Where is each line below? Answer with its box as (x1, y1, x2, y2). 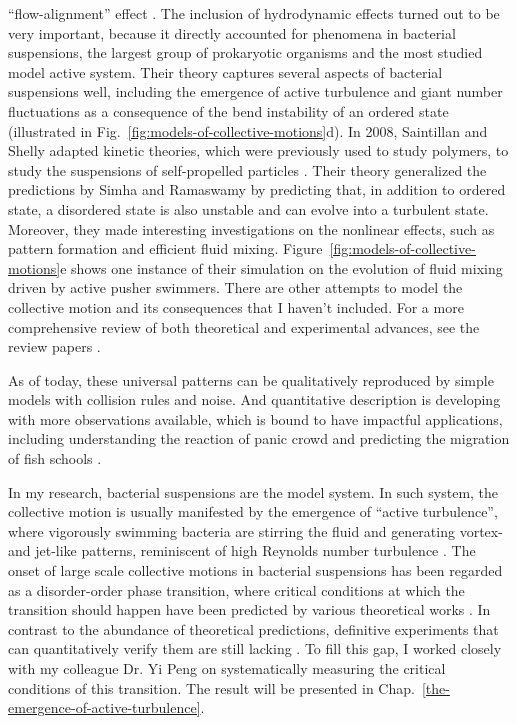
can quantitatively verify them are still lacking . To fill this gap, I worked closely (8, 638, 502, 659)
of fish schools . (8, 448, 102, 469)
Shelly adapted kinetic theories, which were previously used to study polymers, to (8, 140, 509, 161)
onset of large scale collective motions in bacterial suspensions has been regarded (8, 560, 503, 581)
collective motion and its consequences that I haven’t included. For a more (8, 296, 464, 317)
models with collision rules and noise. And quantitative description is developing (8, 389, 501, 410)
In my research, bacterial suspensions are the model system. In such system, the (8, 481, 499, 502)
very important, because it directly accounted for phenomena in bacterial (8, 22, 456, 43)
